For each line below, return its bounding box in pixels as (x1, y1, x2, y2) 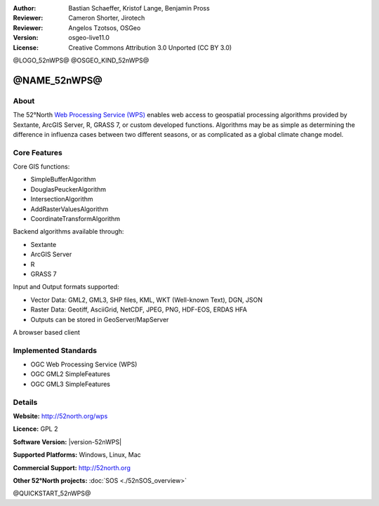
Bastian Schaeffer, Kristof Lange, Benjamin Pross (68, 4, 210, 12)
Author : (13, 4, 36, 12)
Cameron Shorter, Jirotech (68, 14, 145, 22)
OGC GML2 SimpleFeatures (30, 370, 110, 378)
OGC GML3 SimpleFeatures (30, 380, 110, 388)
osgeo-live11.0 (68, 34, 110, 42)
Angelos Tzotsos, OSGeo (68, 23, 141, 32)
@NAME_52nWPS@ (13, 74, 103, 86)
